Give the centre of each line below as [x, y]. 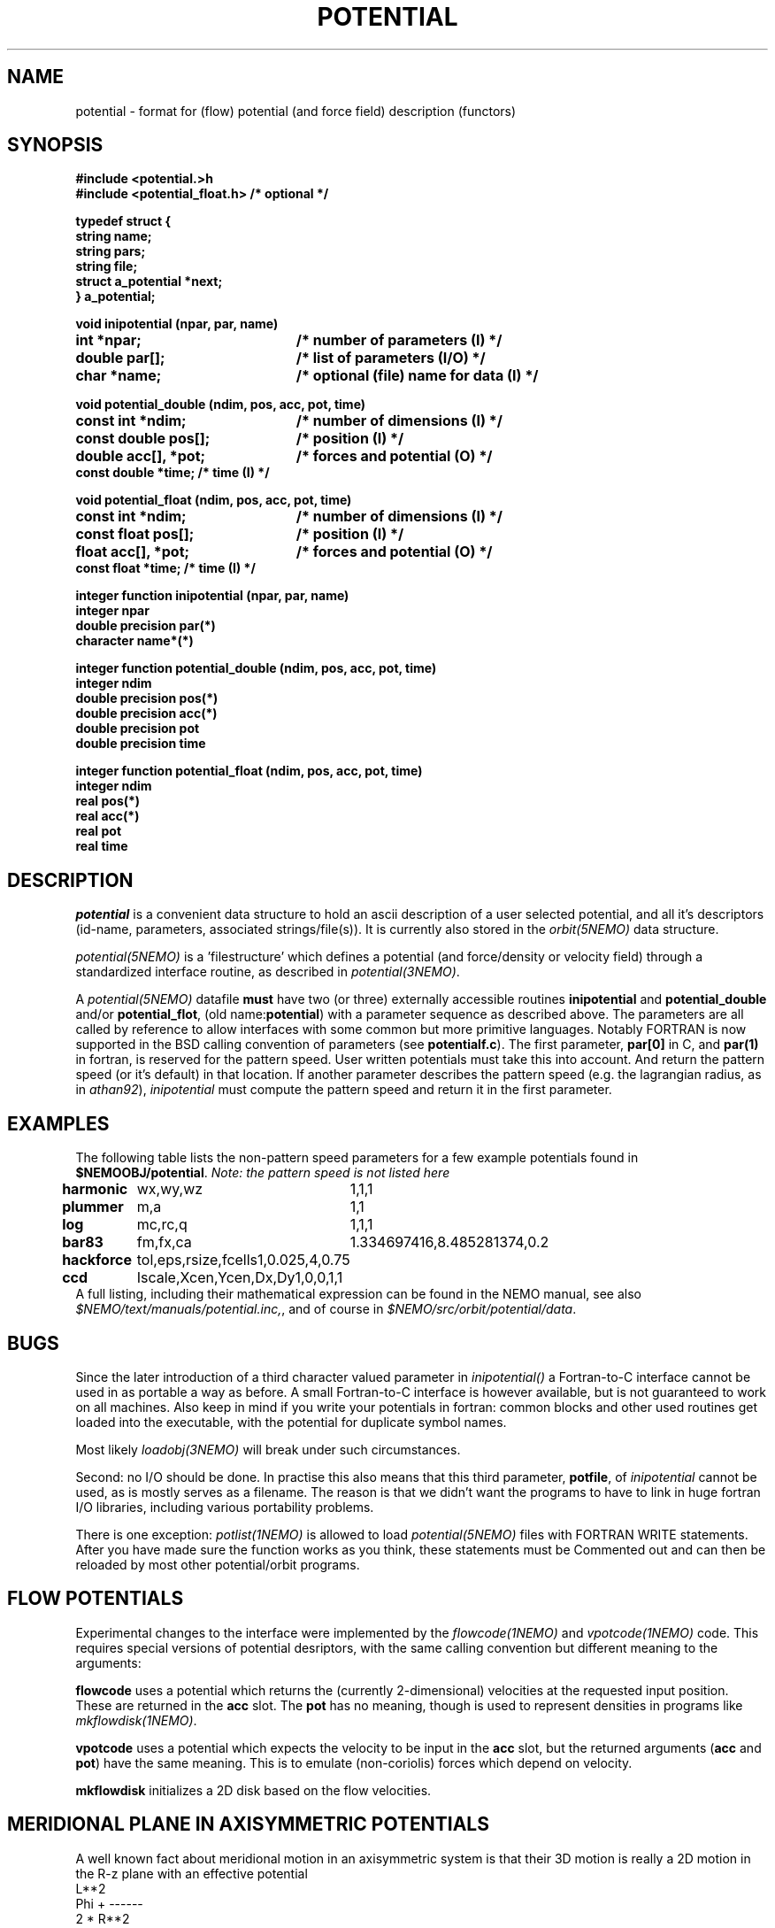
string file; [107, 266]
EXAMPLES [58, 1123]
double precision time [141, 744]
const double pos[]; [143, 439]
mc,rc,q [162, 1225]
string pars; [111, 251]
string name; [114, 236]
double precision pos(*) [147, 698]
